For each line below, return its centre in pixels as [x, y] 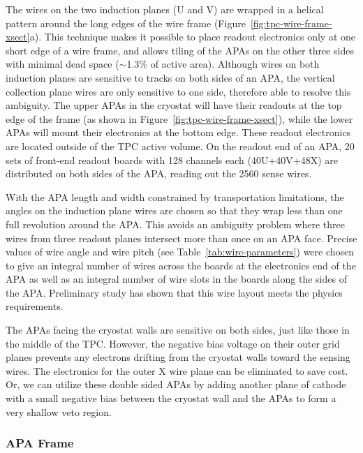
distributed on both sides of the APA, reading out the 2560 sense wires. [159, 173]
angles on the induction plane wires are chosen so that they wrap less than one [174, 210]
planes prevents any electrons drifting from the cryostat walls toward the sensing [178, 357]
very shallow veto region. [59, 411]
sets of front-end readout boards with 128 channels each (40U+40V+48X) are [172, 159]
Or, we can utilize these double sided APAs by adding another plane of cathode [176, 384]
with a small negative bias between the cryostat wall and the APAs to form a [171, 398]
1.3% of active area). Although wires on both [223, 64]
